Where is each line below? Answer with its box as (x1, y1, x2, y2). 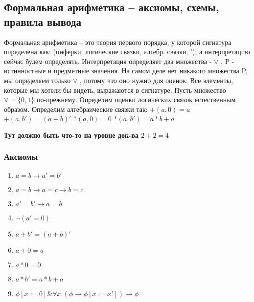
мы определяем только (4, 75, 71, 85)
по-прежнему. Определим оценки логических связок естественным (36, 94, 236, 105)
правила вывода (4, 14, 81, 29)
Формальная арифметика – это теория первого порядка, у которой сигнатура (4, 37, 231, 47)
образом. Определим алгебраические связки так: (4, 104, 148, 114)
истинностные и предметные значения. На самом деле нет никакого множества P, (4, 65, 248, 76)
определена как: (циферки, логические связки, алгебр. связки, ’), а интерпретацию (4, 46, 250, 57)
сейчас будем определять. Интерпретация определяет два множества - (4, 56, 212, 66)
